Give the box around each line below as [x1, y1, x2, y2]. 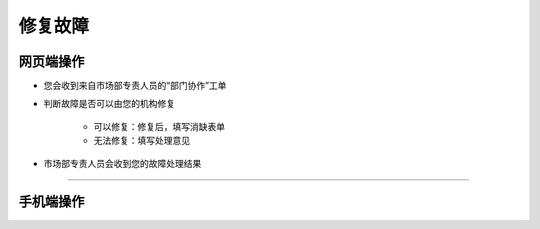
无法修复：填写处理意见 [93, 135, 190, 147]
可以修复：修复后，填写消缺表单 [93, 120, 225, 132]
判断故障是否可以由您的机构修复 [43, 98, 175, 110]
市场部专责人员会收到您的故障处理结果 [43, 157, 202, 169]
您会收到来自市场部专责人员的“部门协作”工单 [43, 80, 227, 92]
